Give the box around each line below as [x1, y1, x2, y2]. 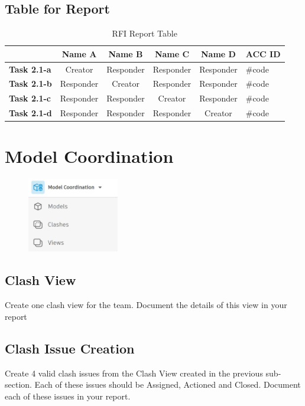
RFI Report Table [112, 27, 177, 40]
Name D [201, 47, 236, 60]
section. [5, 378, 32, 391]
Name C [154, 47, 190, 60]
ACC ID [245, 47, 281, 60]
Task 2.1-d [9, 107, 52, 119]
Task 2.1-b [9, 77, 52, 90]
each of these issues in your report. [5, 389, 131, 402]
